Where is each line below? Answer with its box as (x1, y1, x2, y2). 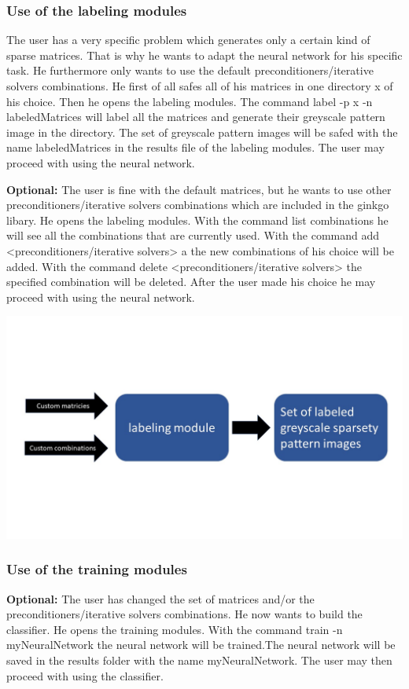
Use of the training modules (6, 559, 187, 579)
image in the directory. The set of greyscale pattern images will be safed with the (6, 123, 398, 140)
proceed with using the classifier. (6, 667, 164, 684)
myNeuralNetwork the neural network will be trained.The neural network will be (6, 636, 396, 653)
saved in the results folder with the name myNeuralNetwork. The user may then (6, 652, 392, 668)
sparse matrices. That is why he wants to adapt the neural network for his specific (6, 46, 403, 63)
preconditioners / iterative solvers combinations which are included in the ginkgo (6, 196, 389, 213)
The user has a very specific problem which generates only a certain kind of (6, 31, 370, 48)
